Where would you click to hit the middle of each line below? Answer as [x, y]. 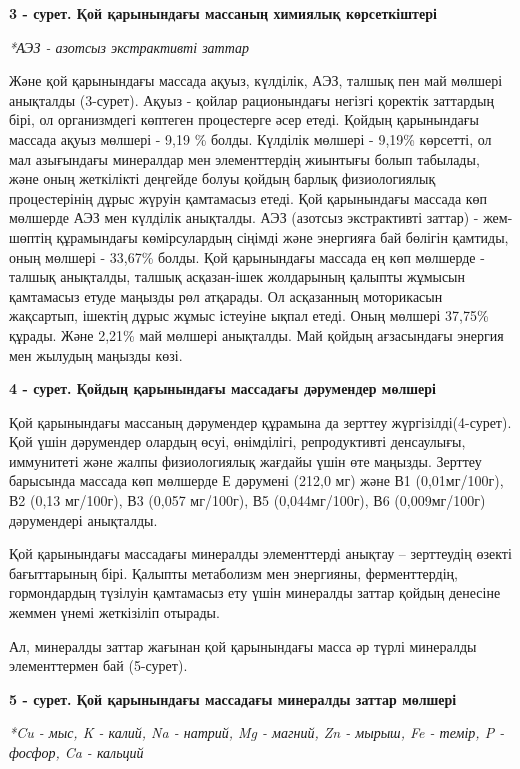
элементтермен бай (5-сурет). [98, 665]
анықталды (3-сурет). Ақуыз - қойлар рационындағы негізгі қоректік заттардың [252, 99]
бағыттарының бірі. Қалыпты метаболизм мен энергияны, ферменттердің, [233, 572]
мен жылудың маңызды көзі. [96, 354]
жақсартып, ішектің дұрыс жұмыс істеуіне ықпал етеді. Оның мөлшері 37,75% [249, 315]
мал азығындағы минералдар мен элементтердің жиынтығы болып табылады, [244, 158]
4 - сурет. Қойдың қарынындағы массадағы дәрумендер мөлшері [222, 388]
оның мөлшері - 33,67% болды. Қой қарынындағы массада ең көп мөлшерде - [247, 256]
